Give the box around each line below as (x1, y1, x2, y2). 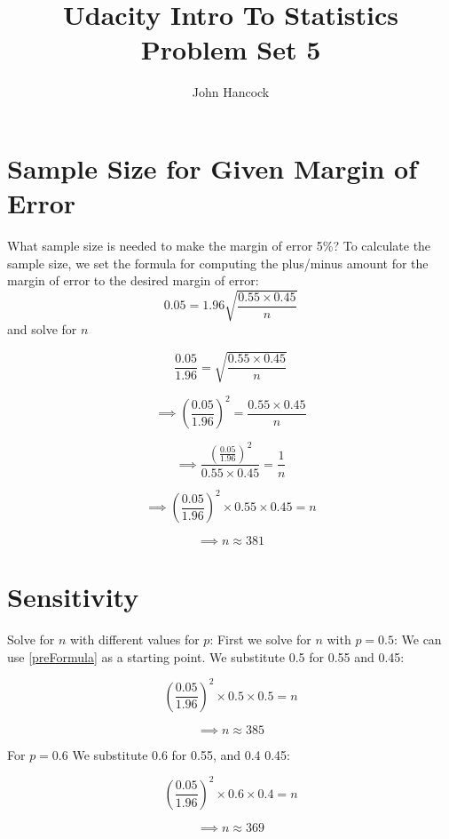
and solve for (7, 320, 77, 339)
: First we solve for (209, 630, 311, 649)
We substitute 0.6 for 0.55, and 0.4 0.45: (72, 745, 291, 763)
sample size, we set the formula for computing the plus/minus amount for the (7, 253, 429, 272)
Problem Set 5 (140, 31, 321, 68)
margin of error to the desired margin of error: (7, 271, 259, 290)
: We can (393, 630, 442, 649)
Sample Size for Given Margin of (7, 149, 418, 186)
